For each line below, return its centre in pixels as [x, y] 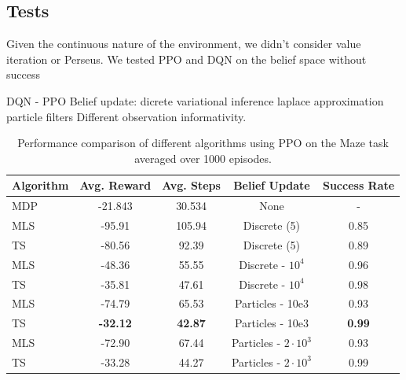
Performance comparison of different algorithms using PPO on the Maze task [203, 143]
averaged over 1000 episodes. [203, 158]
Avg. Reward [115, 185]
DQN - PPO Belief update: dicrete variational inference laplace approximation [195, 100]
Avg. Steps [191, 185]
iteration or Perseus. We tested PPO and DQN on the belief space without [187, 59]
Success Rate [358, 185]
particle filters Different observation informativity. [126, 116]
